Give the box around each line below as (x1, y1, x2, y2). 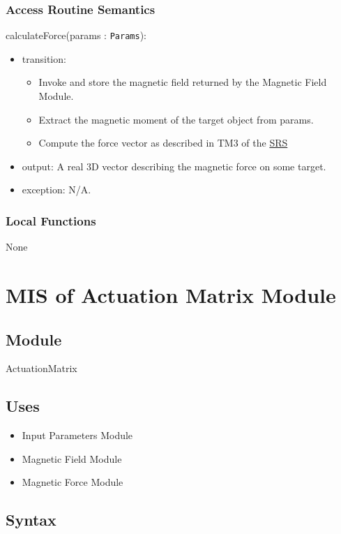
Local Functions (6, 212, 96, 229)
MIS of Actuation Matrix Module (6, 281, 336, 309)
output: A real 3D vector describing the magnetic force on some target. (22, 158, 326, 173)
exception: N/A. (22, 182, 91, 197)
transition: (22, 51, 66, 66)
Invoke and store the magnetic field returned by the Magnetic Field (38, 75, 327, 89)
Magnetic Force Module (22, 475, 123, 489)
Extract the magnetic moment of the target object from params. (38, 112, 314, 126)
